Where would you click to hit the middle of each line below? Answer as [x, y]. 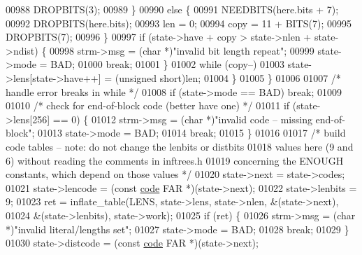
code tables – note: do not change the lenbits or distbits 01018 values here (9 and [180, 146]
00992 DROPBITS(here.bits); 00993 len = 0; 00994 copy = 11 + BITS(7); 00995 [179, 23]
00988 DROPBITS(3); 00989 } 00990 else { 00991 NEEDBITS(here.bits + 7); [172, 9]
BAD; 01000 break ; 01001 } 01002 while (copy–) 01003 [168, 64]
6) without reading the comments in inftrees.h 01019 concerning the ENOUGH [175, 160]
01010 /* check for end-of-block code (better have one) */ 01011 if [148, 105]
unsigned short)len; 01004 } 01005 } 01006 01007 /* [230, 77]
